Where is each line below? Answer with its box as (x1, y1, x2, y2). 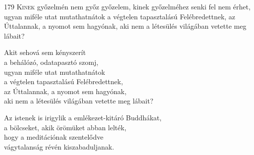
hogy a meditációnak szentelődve (4, 132, 103, 142)
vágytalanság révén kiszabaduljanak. (4, 141, 114, 152)
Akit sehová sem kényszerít (4, 47, 86, 57)
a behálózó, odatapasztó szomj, (4, 56, 99, 67)
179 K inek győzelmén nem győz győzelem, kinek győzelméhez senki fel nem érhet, (4, 1, 251, 11)
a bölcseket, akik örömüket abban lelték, (4, 122, 127, 132)
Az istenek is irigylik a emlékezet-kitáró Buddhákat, (4, 112, 162, 122)
